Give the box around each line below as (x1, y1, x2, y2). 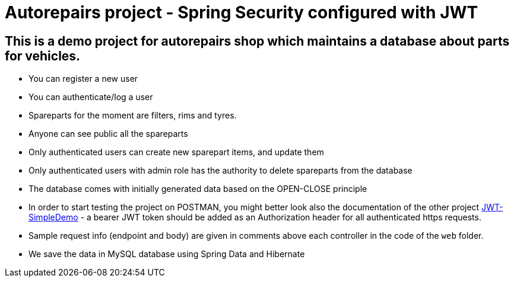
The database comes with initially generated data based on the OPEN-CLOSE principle (28, 184, 367, 194)
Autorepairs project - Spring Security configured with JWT (5, 2, 478, 23)
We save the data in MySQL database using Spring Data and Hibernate (28, 249, 305, 259)
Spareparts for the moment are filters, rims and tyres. (28, 110, 237, 121)
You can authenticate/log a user (28, 92, 153, 102)
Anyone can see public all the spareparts (28, 129, 188, 139)
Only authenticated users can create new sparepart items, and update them (28, 147, 324, 158)
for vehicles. (5, 48, 81, 63)
